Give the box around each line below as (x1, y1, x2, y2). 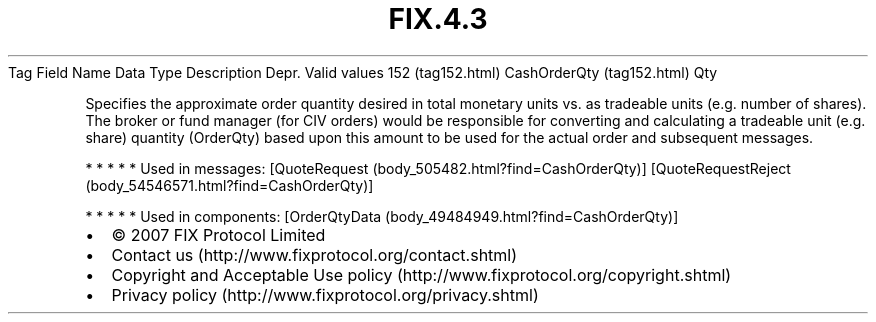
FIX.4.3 (388, 2, 488, 36)
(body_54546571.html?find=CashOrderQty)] (85, 176, 374, 194)
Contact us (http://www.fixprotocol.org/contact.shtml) (111, 244, 518, 265)
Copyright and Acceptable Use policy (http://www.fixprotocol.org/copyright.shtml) (111, 264, 732, 285)
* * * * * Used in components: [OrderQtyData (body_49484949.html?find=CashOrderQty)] (85, 207, 679, 225)
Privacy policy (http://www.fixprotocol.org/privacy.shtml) (111, 284, 539, 305)
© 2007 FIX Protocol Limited (111, 224, 326, 245)
